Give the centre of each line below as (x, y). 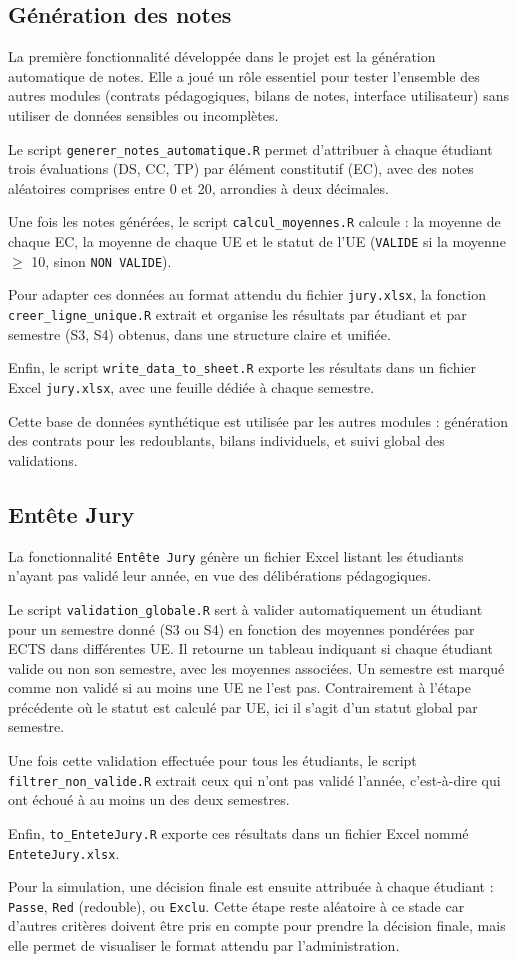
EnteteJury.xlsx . (64, 852)
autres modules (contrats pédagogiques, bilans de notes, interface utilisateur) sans (258, 95)
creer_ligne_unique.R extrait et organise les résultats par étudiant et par (237, 314)
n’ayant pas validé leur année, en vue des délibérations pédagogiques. (220, 575)
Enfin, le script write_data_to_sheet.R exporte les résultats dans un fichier (242, 367)
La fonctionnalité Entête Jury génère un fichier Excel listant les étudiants (236, 555)
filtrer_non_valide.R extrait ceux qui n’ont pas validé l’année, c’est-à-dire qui (254, 779)
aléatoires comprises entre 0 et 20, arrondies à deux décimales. (198, 187)
